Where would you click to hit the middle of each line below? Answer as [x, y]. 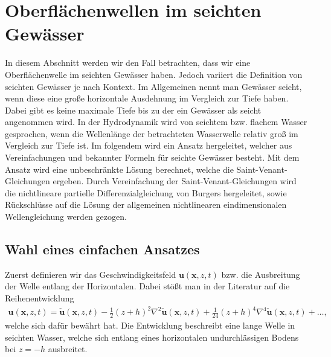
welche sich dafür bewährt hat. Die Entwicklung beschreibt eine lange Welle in [150, 325]
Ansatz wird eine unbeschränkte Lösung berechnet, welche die [119, 169]
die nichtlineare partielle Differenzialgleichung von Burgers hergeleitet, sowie [146, 192]
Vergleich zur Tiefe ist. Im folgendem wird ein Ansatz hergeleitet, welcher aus [149, 145]
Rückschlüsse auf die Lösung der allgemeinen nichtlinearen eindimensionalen [146, 204]
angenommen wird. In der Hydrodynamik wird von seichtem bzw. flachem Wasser [156, 122]
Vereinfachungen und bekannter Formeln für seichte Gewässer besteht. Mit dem [152, 157]
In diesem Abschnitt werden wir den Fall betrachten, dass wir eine [128, 63]
